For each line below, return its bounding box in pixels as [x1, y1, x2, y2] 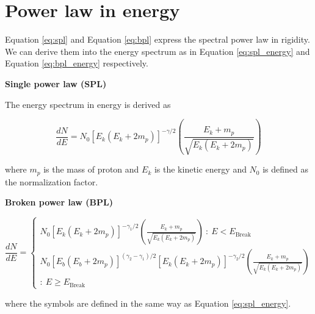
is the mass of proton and [43, 163, 139, 176]
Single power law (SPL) [5, 77, 107, 90]
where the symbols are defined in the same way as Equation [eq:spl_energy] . [5, 296, 291, 309]
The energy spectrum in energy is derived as [5, 98, 171, 110]
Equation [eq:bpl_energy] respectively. [5, 57, 148, 70]
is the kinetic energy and [154, 163, 247, 176]
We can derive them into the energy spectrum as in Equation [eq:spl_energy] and [5, 45, 310, 57]
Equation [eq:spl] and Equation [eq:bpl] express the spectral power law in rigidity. [5, 33, 310, 46]
